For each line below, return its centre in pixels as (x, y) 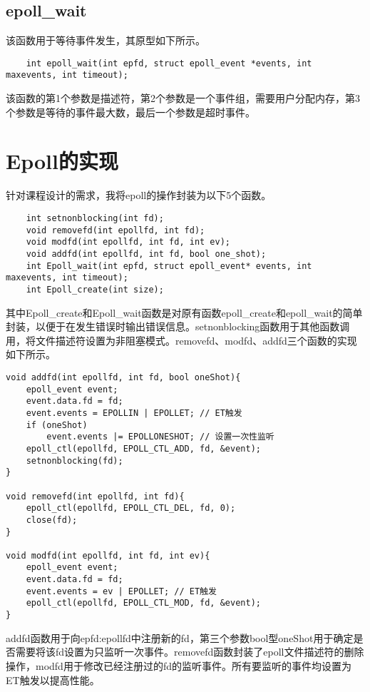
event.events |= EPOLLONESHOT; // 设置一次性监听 (160, 437)
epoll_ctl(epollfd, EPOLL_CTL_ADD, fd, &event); (143, 448)
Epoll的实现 (62, 161)
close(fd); (52, 520)
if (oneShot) (57, 425)
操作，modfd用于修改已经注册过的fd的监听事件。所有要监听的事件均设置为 (179, 665)
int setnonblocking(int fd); (95, 219)
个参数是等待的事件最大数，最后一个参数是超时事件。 (130, 112)
